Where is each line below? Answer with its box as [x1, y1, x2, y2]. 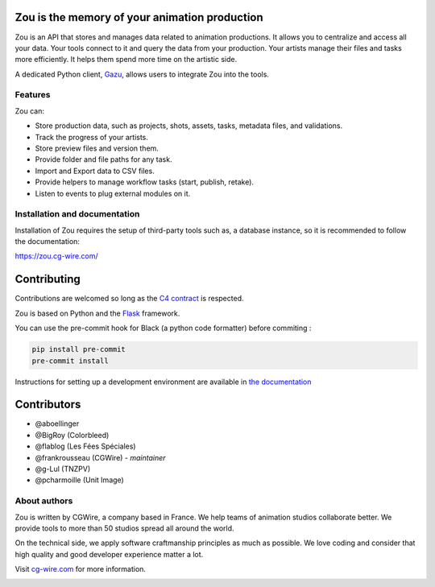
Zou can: [14, 105, 44, 116]
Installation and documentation [14, 209, 140, 220]
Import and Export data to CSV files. [35, 166, 155, 176]
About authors [14, 495, 73, 506]
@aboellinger [35, 419, 80, 428]
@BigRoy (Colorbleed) [35, 430, 110, 440]
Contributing [14, 272, 81, 286]
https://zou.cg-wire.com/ [14, 251, 98, 261]
